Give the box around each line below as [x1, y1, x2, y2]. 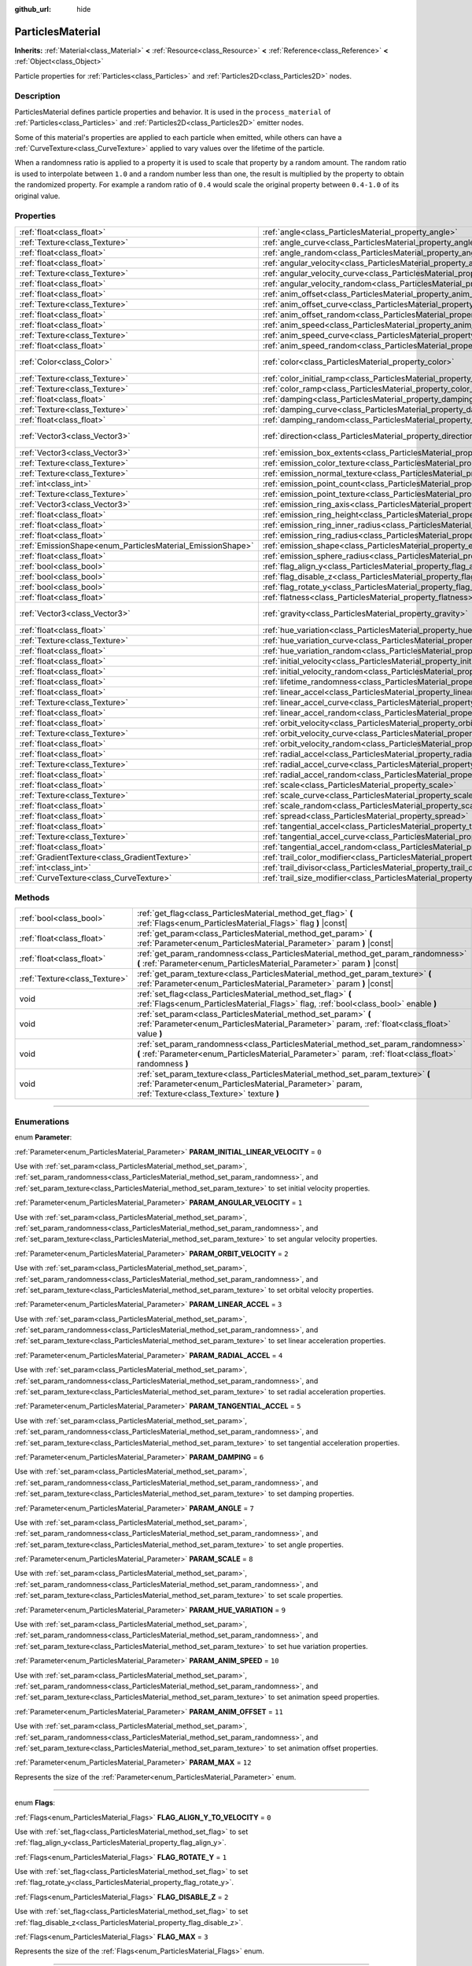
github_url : [14, 5, 51, 13]
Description [14, 90, 61, 101]
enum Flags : [14, 1798, 55, 1808]
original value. [14, 191, 61, 201]
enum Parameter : [14, 1132, 72, 1142]
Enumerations [14, 1116, 70, 1127]
